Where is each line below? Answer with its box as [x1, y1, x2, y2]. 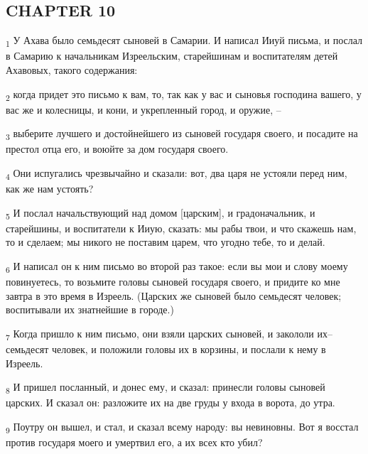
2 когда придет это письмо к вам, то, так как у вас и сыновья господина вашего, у [6, 86, 362, 103]
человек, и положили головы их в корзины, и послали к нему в [51, 342, 326, 357]
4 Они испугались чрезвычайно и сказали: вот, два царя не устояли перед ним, [6, 165, 347, 182]
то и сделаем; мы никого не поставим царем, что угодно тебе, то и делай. [6, 234, 325, 249]
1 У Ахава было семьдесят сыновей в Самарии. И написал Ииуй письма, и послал [6, 33, 363, 49]
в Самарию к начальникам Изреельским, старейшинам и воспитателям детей [6, 48, 338, 63]
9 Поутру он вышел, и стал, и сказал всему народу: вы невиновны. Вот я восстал [6, 418, 359, 436]
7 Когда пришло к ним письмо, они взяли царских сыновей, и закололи [6, 325, 314, 342]
